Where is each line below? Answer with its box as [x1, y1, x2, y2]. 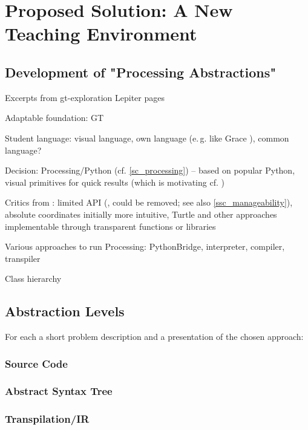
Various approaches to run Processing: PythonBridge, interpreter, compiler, [5, 240, 285, 253]
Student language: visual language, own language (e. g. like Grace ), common [5, 131, 289, 144]
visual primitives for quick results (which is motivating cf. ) [5, 175, 224, 188]
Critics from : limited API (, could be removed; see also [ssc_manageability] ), [5, 196, 293, 209]
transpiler [5, 252, 41, 264]
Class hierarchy [5, 272, 62, 285]
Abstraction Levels [5, 302, 125, 321]
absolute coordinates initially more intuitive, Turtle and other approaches [5, 207, 277, 220]
